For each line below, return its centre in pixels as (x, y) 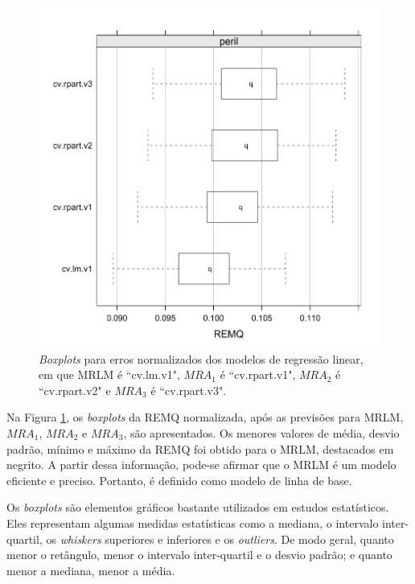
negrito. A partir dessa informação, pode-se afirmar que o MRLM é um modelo (201, 465)
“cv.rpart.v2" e (75, 390)
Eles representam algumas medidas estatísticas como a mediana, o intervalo (193, 522)
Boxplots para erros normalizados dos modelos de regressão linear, (201, 358)
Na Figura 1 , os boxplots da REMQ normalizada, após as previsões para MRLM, (205, 417)
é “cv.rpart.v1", (258, 374)
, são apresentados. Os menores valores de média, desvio (261, 432)
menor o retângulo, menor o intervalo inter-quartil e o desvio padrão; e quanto (199, 555)
